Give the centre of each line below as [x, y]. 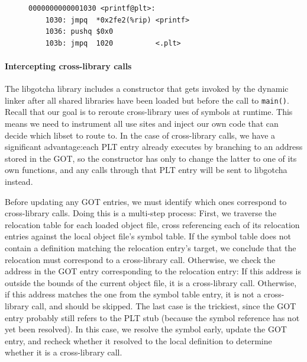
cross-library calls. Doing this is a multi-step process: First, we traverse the [141, 213]
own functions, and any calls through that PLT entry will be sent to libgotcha [146, 170]
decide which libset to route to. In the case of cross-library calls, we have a [140, 135]
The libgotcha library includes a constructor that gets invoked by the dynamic [147, 89]
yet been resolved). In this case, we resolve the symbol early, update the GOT [146, 329]
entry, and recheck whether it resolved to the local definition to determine [138, 340]
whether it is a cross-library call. [64, 352]
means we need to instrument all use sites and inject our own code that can [142, 124]
